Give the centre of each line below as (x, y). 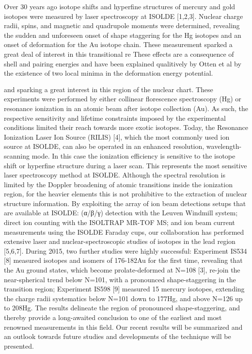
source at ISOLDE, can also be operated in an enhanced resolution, (104, 146)
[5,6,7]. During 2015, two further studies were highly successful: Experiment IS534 (126, 250)
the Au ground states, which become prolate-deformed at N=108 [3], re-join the (122, 270)
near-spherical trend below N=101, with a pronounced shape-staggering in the (120, 279)
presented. (19, 346)
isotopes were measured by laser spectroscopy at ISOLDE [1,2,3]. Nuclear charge (124, 16)
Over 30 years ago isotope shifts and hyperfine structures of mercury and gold (120, 6)
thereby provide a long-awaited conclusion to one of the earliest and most (113, 317)
